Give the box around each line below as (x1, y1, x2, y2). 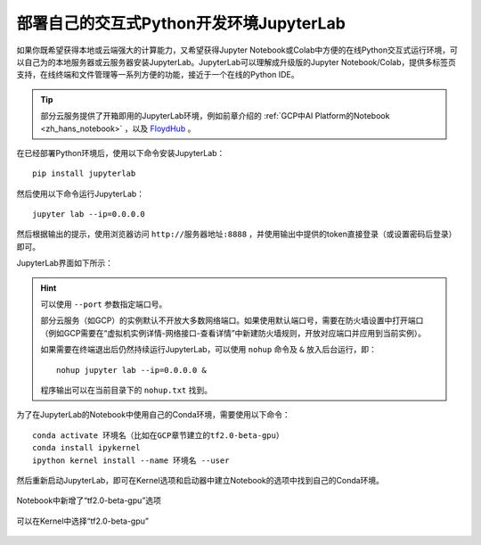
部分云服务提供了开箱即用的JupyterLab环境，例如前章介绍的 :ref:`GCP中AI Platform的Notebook (40, 111, 390, 121)
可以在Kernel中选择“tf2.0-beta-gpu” (16, 516, 149, 526)
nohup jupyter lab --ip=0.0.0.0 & (56, 365, 207, 375)
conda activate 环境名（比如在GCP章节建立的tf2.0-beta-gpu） (32, 430, 284, 441)
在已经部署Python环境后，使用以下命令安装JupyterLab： (16, 147, 225, 158)
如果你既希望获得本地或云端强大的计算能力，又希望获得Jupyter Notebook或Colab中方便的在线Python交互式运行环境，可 (16, 45, 459, 55)
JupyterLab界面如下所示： (16, 258, 114, 268)
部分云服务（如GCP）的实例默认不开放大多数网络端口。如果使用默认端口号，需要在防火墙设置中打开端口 (40, 315, 424, 326)
